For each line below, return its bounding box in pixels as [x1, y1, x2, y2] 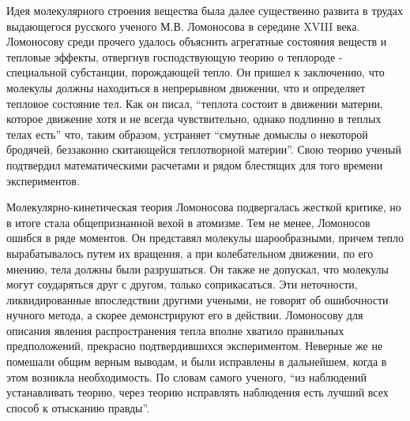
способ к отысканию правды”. [6, 399, 150, 415]
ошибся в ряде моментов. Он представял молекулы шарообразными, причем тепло [6, 229, 404, 246]
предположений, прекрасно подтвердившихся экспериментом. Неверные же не [6, 337, 383, 354]
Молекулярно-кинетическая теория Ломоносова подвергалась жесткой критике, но [6, 199, 401, 215]
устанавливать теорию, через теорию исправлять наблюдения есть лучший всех [6, 384, 389, 401]
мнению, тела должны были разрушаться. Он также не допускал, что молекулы [6, 260, 389, 277]
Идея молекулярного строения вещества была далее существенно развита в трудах [6, 2, 403, 18]
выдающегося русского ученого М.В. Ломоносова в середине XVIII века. [6, 17, 360, 34]
